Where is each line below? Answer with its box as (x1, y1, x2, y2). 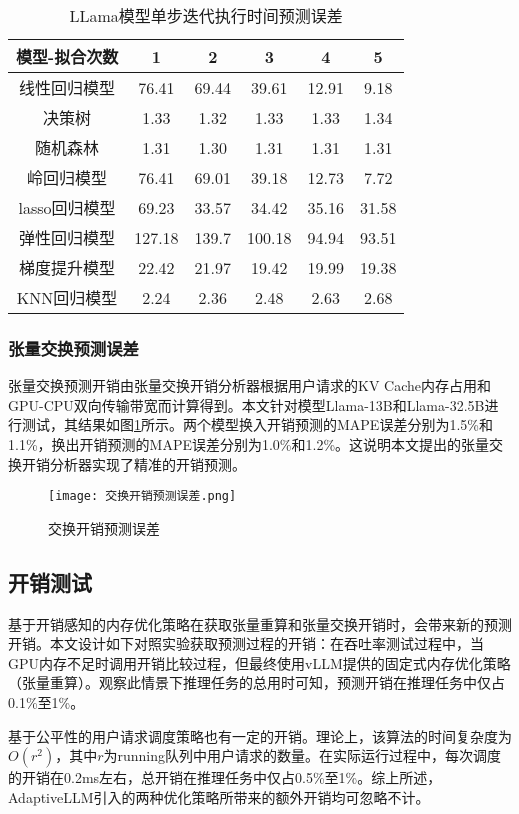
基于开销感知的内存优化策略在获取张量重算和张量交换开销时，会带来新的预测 (8, 613, 512, 634)
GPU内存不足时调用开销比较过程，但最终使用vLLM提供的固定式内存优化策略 (8, 652, 511, 673)
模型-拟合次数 (16, 45, 119, 68)
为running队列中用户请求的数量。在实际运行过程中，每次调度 (103, 745, 502, 766)
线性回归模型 (19, 76, 116, 99)
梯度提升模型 (19, 256, 116, 279)
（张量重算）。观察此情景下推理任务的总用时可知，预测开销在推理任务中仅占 (8, 672, 505, 693)
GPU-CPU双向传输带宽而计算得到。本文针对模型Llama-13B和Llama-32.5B (8, 394, 485, 415)
